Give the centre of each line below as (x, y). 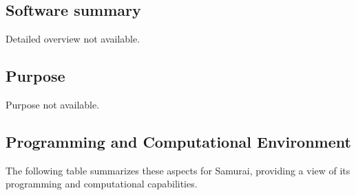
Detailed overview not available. (73, 39)
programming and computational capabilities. (102, 184)
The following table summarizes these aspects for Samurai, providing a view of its (178, 170)
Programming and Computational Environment (178, 141)
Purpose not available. (53, 104)
